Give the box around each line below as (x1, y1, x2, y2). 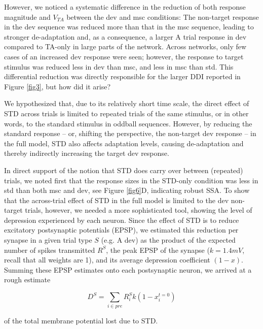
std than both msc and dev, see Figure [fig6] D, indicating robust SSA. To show (4, 185, 250, 195)
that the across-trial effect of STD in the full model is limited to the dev (4, 194, 229, 205)
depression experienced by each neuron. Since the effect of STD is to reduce (4, 214, 239, 225)
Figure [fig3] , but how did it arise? (4, 81, 110, 91)
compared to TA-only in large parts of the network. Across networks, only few (4, 41, 247, 52)
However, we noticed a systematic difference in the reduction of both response (4, 2, 246, 12)
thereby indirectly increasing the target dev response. (4, 148, 169, 158)
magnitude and (4, 11, 51, 22)
